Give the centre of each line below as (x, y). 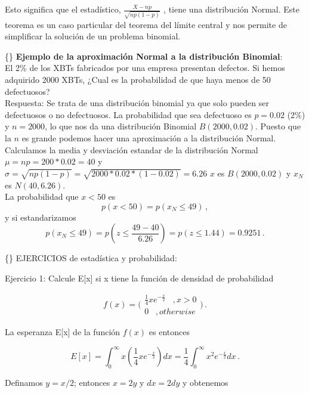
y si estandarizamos (41, 217)
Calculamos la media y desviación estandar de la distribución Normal (132, 149)
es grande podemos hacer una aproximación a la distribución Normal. (149, 138)
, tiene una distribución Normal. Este (232, 9)
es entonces (169, 332)
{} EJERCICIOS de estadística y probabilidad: (91, 258)
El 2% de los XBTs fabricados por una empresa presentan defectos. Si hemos (145, 68)
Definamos (24, 383)
